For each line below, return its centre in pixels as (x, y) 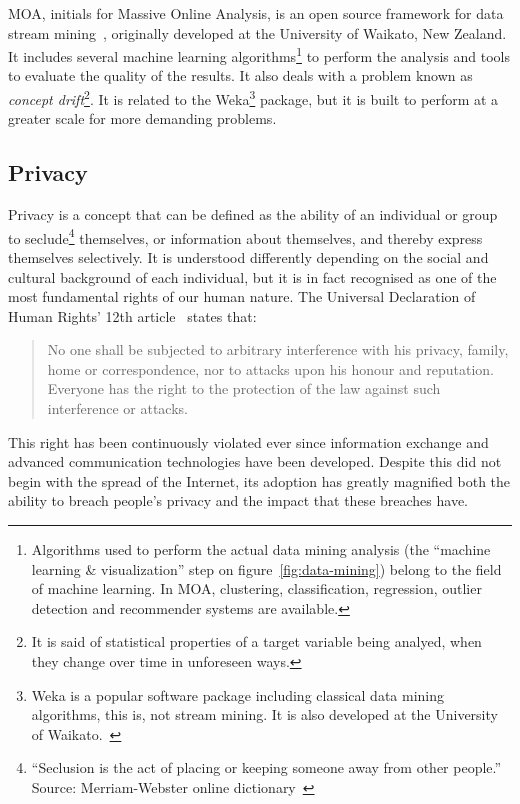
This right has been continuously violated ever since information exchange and (248, 441)
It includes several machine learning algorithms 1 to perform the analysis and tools (259, 54)
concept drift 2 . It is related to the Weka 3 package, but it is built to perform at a (253, 97)
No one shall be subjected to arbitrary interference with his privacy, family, (278, 349)
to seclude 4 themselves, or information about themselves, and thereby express (245, 236)
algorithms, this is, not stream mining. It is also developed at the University (264, 714)
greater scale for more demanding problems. (142, 118)
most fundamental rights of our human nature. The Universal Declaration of (242, 296)
